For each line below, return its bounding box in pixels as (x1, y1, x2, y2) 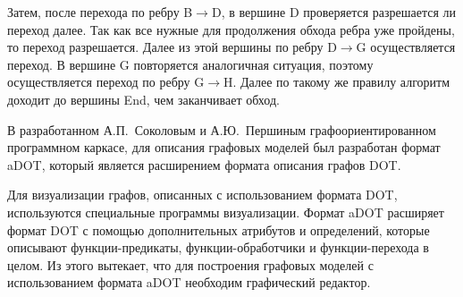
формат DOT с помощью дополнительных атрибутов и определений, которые (7, 220, 430, 239)
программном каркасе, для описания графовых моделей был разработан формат (7, 138, 441, 157)
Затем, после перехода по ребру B (7, 3, 193, 21)
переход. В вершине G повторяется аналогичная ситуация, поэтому (7, 55, 374, 73)
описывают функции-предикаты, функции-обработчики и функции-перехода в (7, 238, 429, 257)
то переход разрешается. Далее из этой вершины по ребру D (7, 38, 337, 56)
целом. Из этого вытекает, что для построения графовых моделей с (7, 255, 374, 274)
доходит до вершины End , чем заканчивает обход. (7, 89, 280, 108)
